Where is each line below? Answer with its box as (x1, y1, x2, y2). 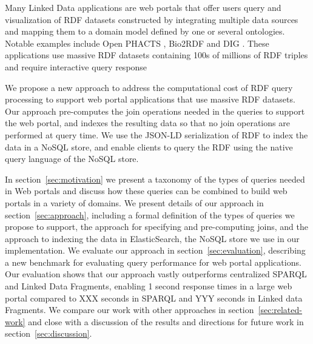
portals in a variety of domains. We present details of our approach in (5, 196, 264, 209)
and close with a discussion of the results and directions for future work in (28, 315, 304, 328)
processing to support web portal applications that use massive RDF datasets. (5, 93, 295, 106)
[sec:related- (258, 303, 302, 316)
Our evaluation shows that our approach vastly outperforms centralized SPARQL (5, 268, 307, 280)
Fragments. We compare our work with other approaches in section (5, 303, 254, 316)
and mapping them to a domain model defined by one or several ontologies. (5, 25, 285, 38)
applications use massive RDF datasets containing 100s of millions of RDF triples (5, 49, 308, 61)
